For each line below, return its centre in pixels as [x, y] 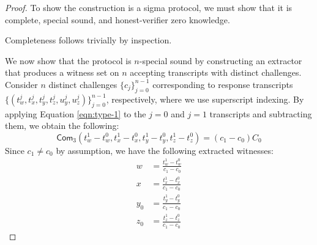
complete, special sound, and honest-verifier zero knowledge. [117, 19]
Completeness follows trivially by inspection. [88, 40]
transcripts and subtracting [261, 113]
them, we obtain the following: [62, 126]
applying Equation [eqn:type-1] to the [76, 113]
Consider [21, 84]
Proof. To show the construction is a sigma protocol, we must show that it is [149, 7]
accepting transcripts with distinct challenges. [216, 72]
